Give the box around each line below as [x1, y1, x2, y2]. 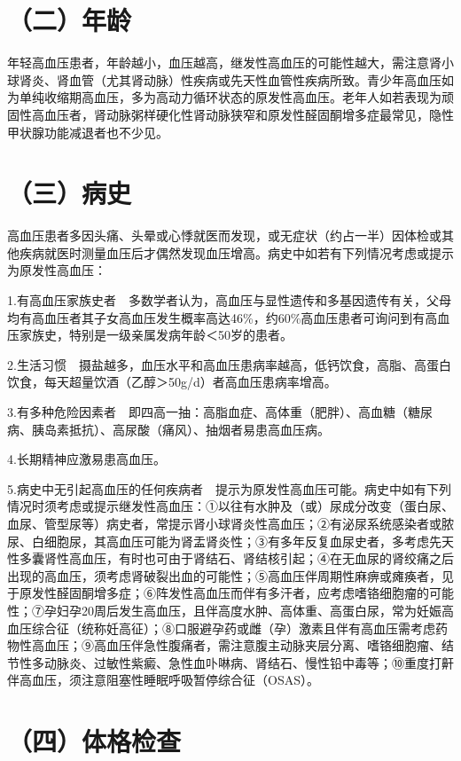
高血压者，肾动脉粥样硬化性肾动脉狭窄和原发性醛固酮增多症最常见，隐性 [31, 105, 454, 123]
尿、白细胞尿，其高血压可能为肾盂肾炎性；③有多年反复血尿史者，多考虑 [7, 531, 429, 550]
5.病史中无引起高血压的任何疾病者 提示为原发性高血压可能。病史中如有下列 [7, 479, 451, 498]
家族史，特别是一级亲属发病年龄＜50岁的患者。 [19, 326, 293, 344]
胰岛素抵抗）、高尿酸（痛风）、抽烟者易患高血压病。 [31, 420, 330, 438]
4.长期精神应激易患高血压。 [7, 450, 166, 468]
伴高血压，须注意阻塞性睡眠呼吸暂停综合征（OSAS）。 [7, 671, 319, 689]
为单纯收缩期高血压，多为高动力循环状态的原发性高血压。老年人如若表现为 [7, 88, 441, 106]
